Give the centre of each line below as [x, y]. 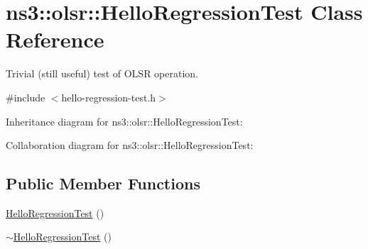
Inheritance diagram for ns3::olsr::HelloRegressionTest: [124, 121]
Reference [55, 39]
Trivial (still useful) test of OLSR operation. [102, 73]
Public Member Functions [103, 183]
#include [26, 97]
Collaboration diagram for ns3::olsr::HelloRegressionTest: [130, 145]
